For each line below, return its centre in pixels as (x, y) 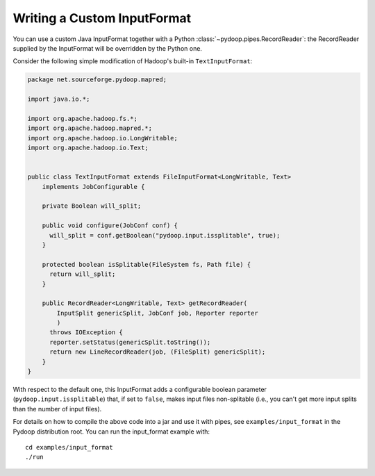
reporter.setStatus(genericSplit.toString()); (130, 342)
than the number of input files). (57, 409)
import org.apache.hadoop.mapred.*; (90, 128)
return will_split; (83, 274)
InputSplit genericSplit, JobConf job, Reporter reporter (157, 313)
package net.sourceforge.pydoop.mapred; (97, 80)
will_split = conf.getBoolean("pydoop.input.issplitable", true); (165, 235)
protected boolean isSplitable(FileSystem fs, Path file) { (147, 264)
